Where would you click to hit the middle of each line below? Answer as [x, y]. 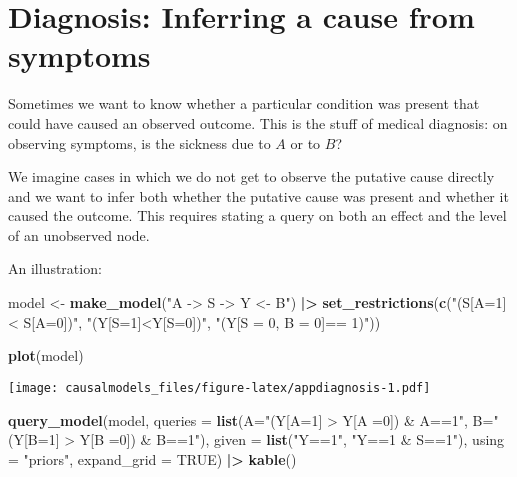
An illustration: [55, 268]
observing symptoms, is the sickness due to [139, 142]
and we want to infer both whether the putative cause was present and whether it [258, 195]
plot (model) [46, 355]
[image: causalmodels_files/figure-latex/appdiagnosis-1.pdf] [219, 387]
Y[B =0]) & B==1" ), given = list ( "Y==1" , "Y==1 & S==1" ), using [292, 439]
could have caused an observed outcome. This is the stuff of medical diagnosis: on [258, 122]
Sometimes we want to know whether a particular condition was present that [244, 103]
